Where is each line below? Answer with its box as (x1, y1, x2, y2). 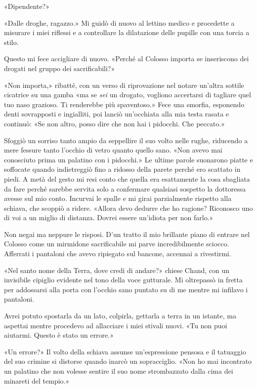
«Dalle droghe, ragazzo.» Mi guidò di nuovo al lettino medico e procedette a (4, 17, 235, 28)
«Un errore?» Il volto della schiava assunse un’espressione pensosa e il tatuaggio (4, 346, 246, 356)
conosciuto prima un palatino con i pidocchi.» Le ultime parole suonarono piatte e (4, 154, 253, 164)
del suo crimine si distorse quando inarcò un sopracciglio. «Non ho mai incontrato (4, 356, 252, 366)
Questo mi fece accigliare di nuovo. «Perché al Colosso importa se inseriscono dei (4, 53, 249, 64)
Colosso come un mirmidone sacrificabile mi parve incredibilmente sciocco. (4, 238, 229, 249)
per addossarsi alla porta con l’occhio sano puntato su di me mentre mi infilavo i (4, 284, 248, 294)
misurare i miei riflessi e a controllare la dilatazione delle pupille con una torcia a (4, 27, 250, 38)
